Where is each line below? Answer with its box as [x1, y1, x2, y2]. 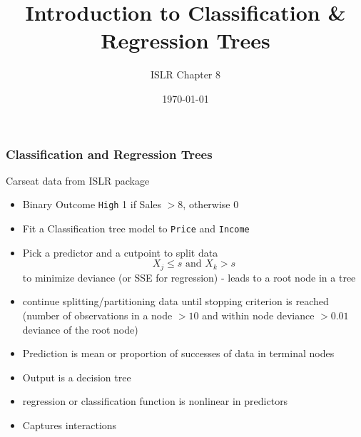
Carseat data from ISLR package [6, 173, 150, 187]
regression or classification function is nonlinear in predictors [22, 394, 288, 408]
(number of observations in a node [22, 307, 173, 322]
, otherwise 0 [183, 197, 239, 212]
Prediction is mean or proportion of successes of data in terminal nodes [22, 346, 335, 361]
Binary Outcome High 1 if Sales [22, 197, 162, 212]
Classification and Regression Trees [6, 145, 213, 163]
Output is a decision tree [22, 369, 131, 384]
